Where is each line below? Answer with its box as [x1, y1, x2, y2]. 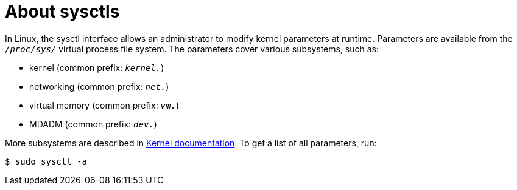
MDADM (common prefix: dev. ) [29, 118, 157, 129]
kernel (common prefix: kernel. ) [29, 62, 164, 73]
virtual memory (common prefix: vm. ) [29, 100, 180, 110]
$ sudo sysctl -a [5, 156, 87, 166]
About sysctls [5, 1, 120, 22]
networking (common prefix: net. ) [29, 81, 169, 92]
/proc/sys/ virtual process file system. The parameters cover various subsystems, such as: [5, 43, 379, 54]
